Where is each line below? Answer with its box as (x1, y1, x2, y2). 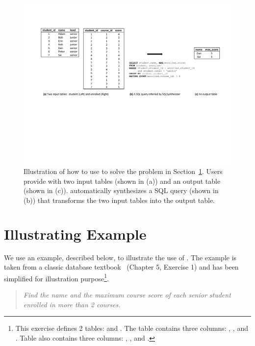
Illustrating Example (4, 223, 147, 244)
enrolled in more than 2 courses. (23, 299, 121, 309)
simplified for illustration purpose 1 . (4, 272, 109, 283)
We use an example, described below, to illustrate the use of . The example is (4, 252, 237, 262)
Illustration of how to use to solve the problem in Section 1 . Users (24, 166, 223, 176)
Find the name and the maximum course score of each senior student (23, 290, 231, 300)
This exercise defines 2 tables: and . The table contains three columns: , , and (15, 323, 248, 333)
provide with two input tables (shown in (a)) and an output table (24, 175, 221, 186)
